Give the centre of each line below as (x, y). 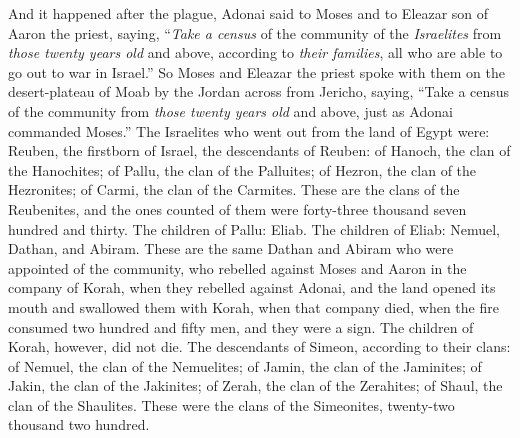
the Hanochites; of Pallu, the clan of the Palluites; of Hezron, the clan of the (242, 169)
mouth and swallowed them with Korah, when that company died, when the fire (253, 306)
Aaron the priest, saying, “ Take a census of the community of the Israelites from (255, 32)
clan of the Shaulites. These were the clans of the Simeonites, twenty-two (231, 404)
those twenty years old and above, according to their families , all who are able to (255, 52)
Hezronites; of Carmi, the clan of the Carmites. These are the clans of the (234, 189)
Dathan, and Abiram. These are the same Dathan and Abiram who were (231, 248)
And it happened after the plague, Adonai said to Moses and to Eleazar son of (248, 13)
